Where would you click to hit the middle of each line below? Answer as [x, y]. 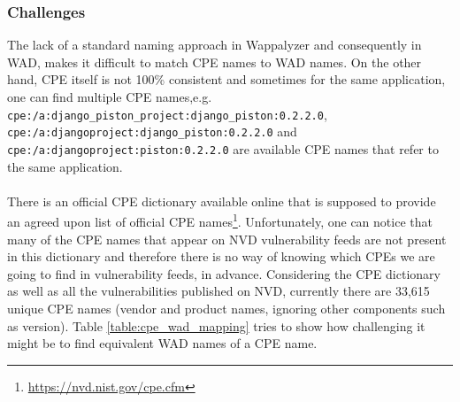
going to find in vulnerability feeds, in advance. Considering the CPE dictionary [224, 273]
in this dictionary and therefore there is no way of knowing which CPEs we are [221, 256]
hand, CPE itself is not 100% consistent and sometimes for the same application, [226, 79]
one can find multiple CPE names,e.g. [110, 97]
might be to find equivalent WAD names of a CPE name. [162, 343]
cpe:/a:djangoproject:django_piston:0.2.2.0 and [152, 131]
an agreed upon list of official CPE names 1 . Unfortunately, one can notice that [220, 220]
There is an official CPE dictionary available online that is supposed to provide [222, 201]
